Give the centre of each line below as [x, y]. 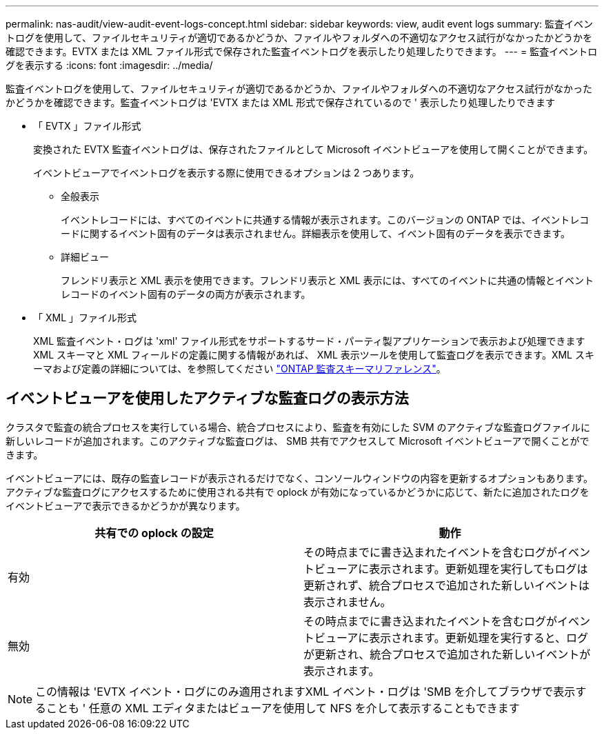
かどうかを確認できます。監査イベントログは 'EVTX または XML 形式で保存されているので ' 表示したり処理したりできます [280, 102]
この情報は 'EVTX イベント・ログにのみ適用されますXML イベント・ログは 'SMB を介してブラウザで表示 [305, 691]
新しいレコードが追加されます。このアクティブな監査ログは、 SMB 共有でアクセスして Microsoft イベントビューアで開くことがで [298, 441]
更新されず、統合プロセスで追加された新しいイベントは [446, 585]
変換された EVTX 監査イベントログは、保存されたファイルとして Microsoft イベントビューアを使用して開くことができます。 [313, 149]
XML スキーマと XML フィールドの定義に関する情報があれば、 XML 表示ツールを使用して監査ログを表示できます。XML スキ [314, 355]
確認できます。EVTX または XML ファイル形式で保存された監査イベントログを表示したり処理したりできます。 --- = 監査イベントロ [302, 51]
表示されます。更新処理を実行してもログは [479, 568]
